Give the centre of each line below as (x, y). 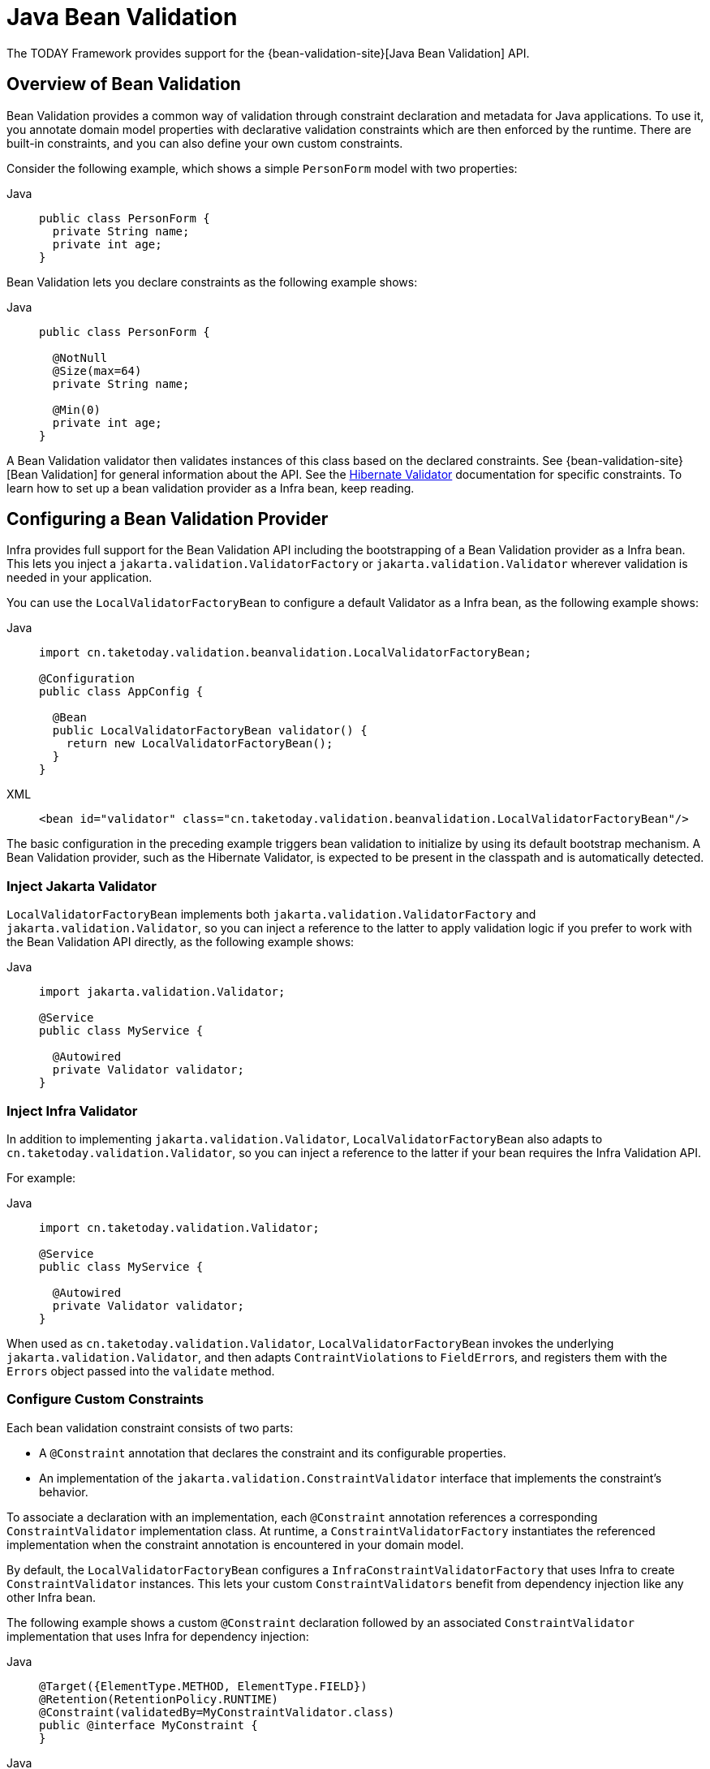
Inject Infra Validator (72, 1110)
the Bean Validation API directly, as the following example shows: (181, 942)
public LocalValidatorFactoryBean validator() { (210, 731)
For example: (41, 1177)
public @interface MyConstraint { (148, 1725)
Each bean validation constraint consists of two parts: (150, 1427)
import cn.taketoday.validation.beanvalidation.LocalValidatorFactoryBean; (285, 653)
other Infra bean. (51, 1597)
